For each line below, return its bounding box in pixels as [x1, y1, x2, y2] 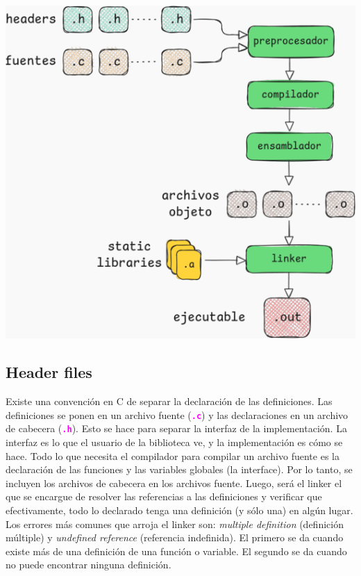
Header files [6, 361, 92, 383]
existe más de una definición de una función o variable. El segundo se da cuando [6, 543, 347, 558]
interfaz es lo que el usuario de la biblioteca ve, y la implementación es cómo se [6, 435, 343, 450]
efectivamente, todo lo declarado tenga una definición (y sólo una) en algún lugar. [6, 503, 353, 518]
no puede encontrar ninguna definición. [6, 557, 171, 572]
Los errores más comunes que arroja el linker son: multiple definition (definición [6, 516, 344, 531]
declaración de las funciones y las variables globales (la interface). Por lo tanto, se [6, 462, 353, 477]
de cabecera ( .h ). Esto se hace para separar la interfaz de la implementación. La [6, 421, 347, 436]
